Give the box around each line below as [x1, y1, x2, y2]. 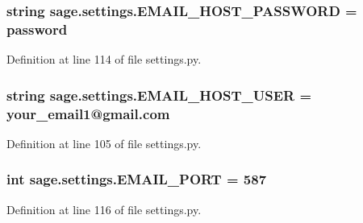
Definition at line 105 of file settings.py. [6, 134, 202, 151]
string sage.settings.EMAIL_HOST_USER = [6, 85, 312, 105]
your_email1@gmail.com [6, 103, 170, 123]
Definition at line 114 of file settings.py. [6, 51, 202, 68]
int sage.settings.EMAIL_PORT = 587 [6, 169, 267, 189]
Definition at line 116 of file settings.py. [6, 200, 202, 217]
